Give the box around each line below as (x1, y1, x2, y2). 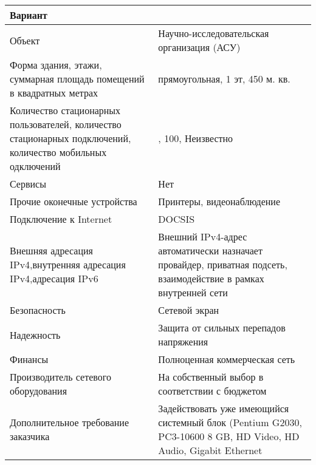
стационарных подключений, (10, 131, 131, 145)
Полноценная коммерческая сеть (158, 352, 295, 366)
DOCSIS (158, 212, 195, 226)
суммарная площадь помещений (10, 72, 145, 86)
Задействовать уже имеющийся (158, 401, 289, 415)
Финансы (10, 352, 49, 366)
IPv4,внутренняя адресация (10, 257, 126, 271)
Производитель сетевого (10, 370, 111, 384)
